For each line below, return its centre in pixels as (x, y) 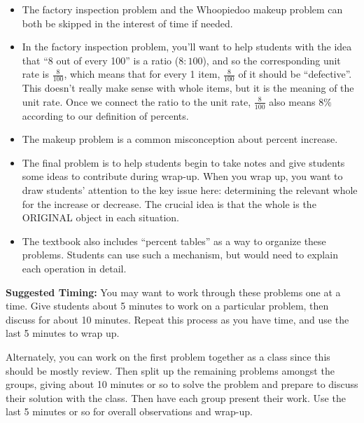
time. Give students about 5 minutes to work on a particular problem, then (167, 306)
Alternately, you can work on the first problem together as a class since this (168, 356)
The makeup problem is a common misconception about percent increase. (180, 139)
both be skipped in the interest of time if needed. (127, 23)
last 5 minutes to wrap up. (63, 333)
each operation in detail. (74, 268)
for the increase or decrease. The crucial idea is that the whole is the (169, 203)
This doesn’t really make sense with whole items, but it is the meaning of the (188, 88)
